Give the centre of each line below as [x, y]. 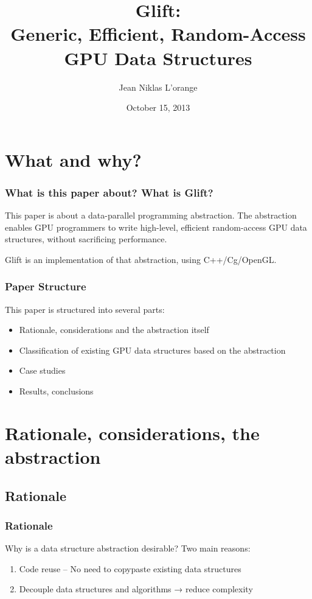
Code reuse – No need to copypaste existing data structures [130, 568]
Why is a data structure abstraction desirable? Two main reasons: [128, 548]
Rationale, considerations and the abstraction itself [114, 330]
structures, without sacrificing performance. [86, 239]
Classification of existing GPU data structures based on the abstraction [152, 350]
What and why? [73, 159]
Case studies [42, 370]
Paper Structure [46, 286]
